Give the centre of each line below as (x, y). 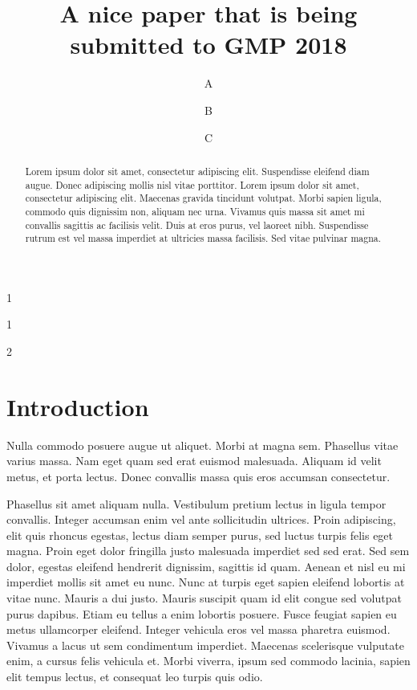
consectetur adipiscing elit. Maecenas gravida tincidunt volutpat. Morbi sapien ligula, (203, 198)
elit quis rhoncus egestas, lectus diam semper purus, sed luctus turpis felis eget (200, 535)
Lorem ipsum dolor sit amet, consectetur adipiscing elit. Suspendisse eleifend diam (197, 171)
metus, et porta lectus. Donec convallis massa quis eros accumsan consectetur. (198, 476)
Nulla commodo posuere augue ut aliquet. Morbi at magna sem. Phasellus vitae (202, 445)
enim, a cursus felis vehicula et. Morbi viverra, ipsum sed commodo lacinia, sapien (208, 661)
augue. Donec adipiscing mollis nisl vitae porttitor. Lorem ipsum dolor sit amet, (192, 184)
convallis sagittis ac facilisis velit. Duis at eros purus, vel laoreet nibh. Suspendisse (197, 225)
